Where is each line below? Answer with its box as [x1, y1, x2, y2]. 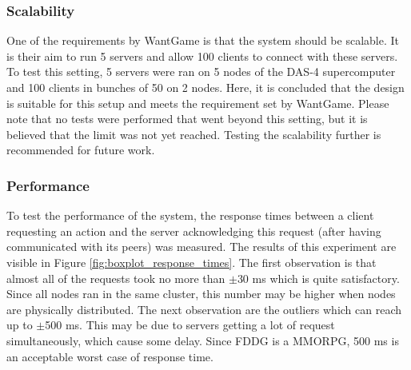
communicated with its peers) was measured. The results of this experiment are [6, 238, 397, 255]
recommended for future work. [6, 141, 155, 158]
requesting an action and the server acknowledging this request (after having [6, 222, 381, 239]
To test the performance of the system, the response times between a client [6, 207, 374, 224]
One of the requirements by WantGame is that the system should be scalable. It [6, 32, 399, 49]
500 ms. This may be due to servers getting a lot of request [45, 316, 335, 333]
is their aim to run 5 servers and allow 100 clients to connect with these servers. [6, 47, 398, 64]
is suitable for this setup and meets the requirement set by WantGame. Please [6, 94, 389, 111]
